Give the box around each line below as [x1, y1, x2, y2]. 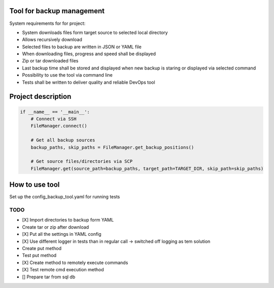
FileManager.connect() [30, 123, 87, 129]
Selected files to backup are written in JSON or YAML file [22, 44, 142, 50]
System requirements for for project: [9, 20, 86, 26]
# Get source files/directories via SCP [30, 159, 133, 164]
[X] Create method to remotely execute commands [22, 259, 128, 266]
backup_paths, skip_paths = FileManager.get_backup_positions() [30, 145, 194, 150]
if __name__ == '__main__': [20, 109, 90, 115]
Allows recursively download [22, 37, 82, 43]
